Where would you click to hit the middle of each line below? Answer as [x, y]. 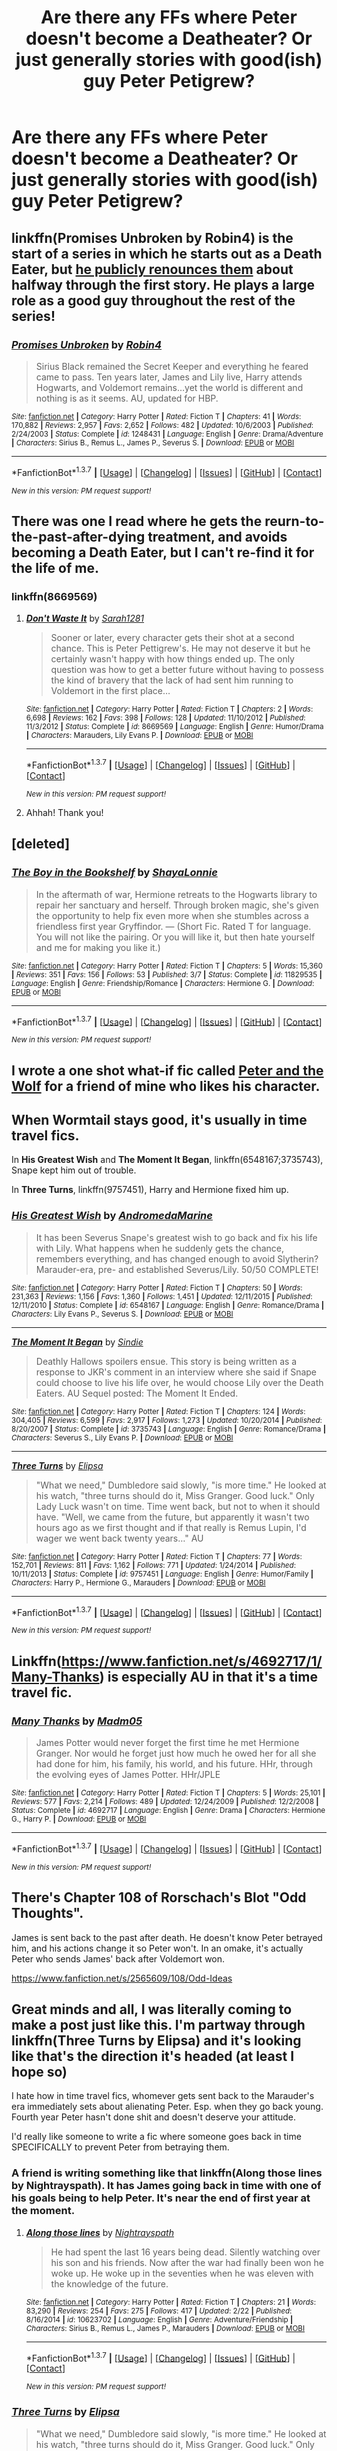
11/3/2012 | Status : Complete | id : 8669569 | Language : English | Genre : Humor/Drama [174, 727]
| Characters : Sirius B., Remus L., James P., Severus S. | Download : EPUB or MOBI [153, 442]
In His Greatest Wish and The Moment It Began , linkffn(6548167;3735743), [167, 1160]
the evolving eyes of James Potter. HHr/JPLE [128, 1775]
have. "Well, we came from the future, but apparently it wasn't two [172, 1517]
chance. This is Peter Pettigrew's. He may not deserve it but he [180, 648]
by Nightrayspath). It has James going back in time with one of [166, 2186]
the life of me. [55, 567]
